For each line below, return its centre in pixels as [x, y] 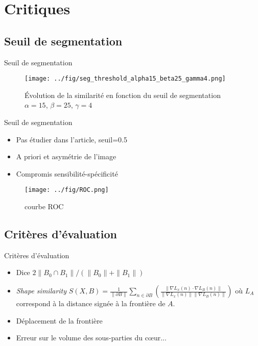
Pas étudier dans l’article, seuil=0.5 [72, 139]
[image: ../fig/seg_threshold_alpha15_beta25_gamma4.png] [125, 79]
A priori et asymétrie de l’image [66, 156]
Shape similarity [41, 291]
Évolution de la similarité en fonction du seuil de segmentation [123, 95]
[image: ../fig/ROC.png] [67, 190]
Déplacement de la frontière [59, 320]
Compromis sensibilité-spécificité [67, 173]
